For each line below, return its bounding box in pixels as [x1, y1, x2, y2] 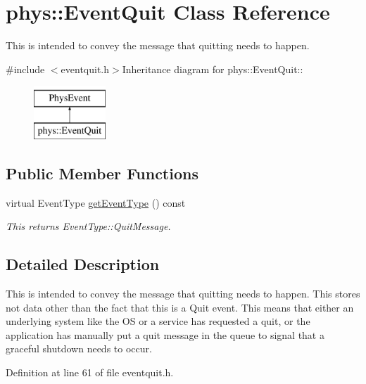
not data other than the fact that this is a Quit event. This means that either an [6, 300, 354, 314]
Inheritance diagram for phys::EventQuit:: [122, 61, 303, 76]
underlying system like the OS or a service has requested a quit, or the [6, 314, 310, 328]
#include [6, 61, 45, 76]
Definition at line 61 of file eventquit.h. [6, 365, 174, 380]
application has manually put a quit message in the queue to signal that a [6, 327, 324, 342]
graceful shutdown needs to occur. [6, 341, 152, 356]
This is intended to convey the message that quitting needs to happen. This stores [6, 286, 360, 301]
